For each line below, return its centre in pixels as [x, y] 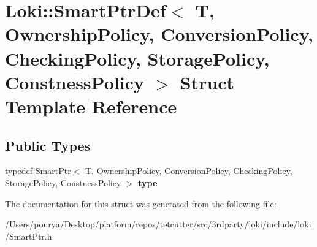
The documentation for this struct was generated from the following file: [141, 203]
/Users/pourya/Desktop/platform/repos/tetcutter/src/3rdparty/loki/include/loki [158, 224]
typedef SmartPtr [38, 171]
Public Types [48, 145]
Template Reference [91, 106]
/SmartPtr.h [29, 236]
